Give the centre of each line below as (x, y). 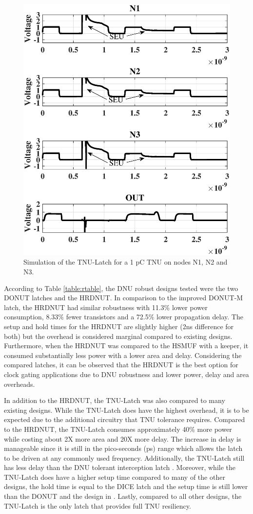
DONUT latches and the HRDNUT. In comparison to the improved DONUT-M (124, 298)
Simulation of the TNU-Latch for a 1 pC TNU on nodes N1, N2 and (126, 262)
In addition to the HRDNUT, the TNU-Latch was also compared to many (115, 400)
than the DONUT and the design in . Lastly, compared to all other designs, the (123, 496)
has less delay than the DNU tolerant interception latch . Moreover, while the (120, 467)
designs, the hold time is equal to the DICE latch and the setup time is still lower (126, 486)
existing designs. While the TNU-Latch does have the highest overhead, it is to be (126, 410)
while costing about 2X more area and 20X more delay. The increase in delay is (123, 438)
